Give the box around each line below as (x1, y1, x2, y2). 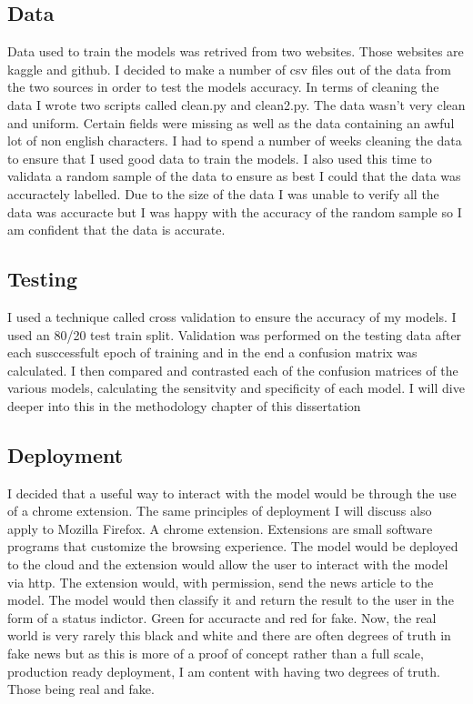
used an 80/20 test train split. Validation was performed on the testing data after (7, 325, 462, 344)
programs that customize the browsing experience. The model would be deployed (7, 537, 458, 556)
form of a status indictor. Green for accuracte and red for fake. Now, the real (7, 608, 437, 627)
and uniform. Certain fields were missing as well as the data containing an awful (7, 113, 455, 132)
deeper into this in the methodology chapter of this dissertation (7, 396, 361, 415)
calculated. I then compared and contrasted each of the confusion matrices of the (7, 360, 458, 379)
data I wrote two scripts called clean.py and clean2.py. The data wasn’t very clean (7, 95, 466, 114)
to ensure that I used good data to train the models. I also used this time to (7, 148, 432, 167)
